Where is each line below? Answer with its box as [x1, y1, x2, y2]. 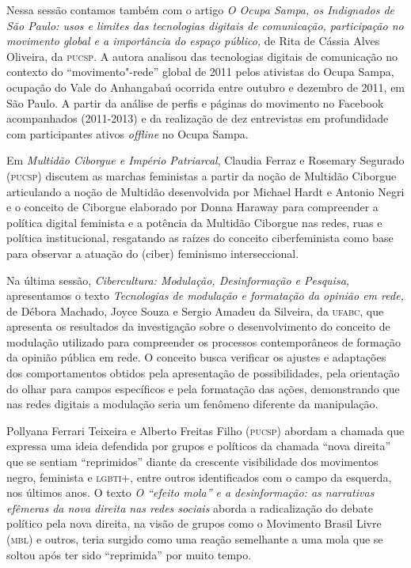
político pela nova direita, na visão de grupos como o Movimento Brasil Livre [6, 515, 382, 532]
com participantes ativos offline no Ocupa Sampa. [6, 125, 249, 142]
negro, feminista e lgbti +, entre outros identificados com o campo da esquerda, [6, 468, 392, 485]
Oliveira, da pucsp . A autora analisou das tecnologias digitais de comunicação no [6, 47, 398, 64]
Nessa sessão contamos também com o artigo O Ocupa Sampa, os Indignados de [6, 2, 395, 17]
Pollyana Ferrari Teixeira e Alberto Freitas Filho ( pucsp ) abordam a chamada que [6, 422, 405, 438]
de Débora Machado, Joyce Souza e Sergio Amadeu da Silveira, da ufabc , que [6, 302, 384, 319]
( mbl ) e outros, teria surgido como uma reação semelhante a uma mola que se [6, 531, 383, 547]
